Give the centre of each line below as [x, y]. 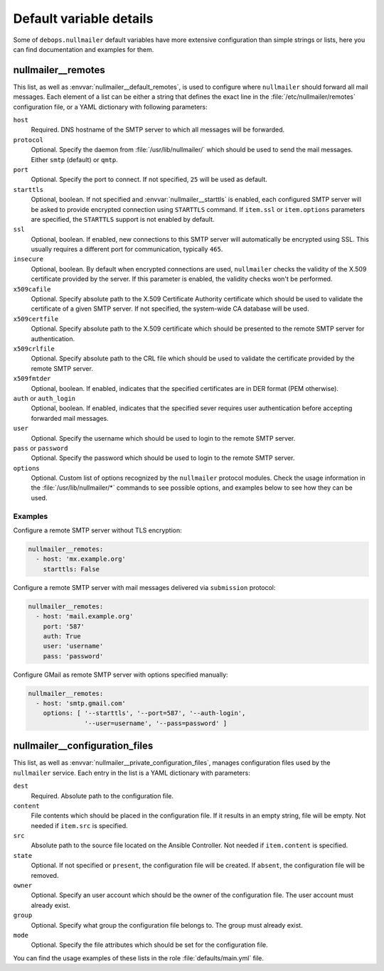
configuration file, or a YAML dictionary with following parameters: [110, 107]
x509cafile [32, 289]
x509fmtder [32, 379]
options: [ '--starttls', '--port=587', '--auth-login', [144, 713]
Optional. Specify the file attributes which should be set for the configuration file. [149, 945]
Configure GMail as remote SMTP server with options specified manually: [121, 675]
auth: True [62, 636]
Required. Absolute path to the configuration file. [102, 795]
